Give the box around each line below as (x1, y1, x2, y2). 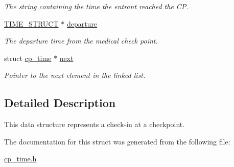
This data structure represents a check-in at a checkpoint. (4, 119, 185, 130)
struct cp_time (4, 52, 52, 63)
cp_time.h (4, 153, 37, 164)
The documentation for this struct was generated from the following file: (4, 136, 230, 147)
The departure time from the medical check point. (4, 35, 158, 46)
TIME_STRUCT (4, 18, 59, 29)
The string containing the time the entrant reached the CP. (4, 1, 189, 11)
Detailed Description (4, 95, 116, 111)
